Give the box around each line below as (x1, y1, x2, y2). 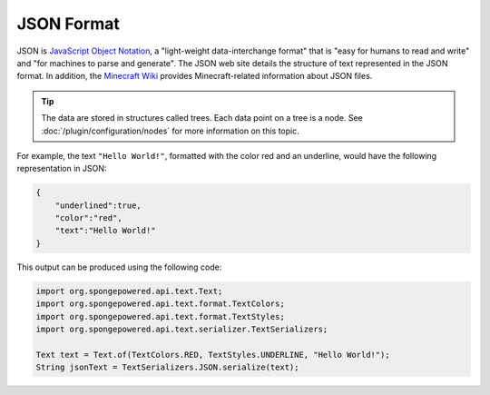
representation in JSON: (16, 163, 107, 174)
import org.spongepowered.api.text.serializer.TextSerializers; (35, 323, 328, 334)
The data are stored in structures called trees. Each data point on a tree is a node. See (41, 113, 363, 123)
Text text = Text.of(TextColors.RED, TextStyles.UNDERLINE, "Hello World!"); (35, 350, 390, 360)
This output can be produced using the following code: (16, 262, 222, 272)
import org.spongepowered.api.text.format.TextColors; (35, 299, 285, 309)
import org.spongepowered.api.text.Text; (35, 286, 223, 296)
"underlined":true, (54, 200, 142, 211)
